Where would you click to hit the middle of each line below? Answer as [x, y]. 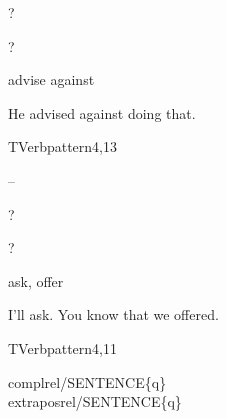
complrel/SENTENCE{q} [87, 381]
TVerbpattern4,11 [62, 347]
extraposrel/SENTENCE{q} [95, 401]
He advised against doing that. [102, 112]
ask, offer [36, 280]
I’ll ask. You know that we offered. [113, 314]
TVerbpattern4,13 [62, 146]
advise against [51, 79]
